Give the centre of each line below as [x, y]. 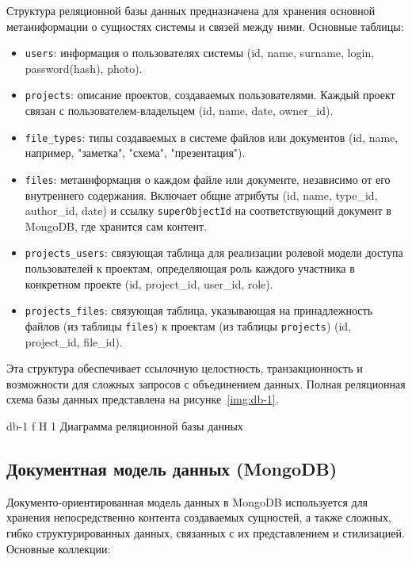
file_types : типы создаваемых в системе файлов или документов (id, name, [212, 137]
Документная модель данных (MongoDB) [172, 468]
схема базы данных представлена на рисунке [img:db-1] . [143, 399]
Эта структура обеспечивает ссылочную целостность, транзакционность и [185, 368]
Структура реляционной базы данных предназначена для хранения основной [191, 10]
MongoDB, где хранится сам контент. [116, 226]
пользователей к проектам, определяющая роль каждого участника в [190, 268]
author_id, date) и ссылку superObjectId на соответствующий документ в [208, 210]
